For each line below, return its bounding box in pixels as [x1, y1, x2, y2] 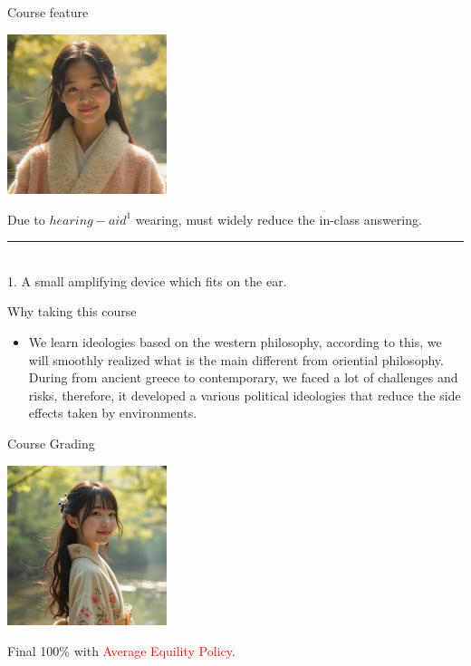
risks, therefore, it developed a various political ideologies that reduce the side [28, 385, 461, 404]
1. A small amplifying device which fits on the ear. [7, 271, 287, 290]
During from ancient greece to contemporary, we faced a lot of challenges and [28, 368, 458, 387]
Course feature [7, 3, 89, 21]
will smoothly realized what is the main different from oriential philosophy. [28, 350, 444, 369]
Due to [7, 209, 45, 228]
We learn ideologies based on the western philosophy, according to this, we [28, 332, 442, 351]
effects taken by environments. [28, 403, 197, 422]
